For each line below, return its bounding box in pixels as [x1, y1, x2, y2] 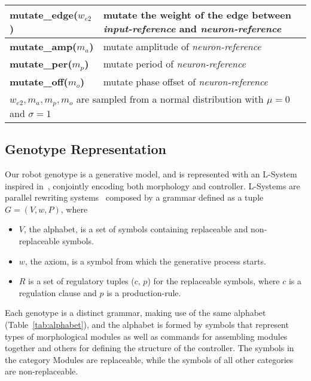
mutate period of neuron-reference [103, 57, 246, 71]
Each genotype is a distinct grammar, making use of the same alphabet [5, 306, 266, 319]
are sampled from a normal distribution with [76, 91, 264, 106]
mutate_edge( [10, 8, 78, 21]
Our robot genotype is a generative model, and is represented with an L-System [5, 168, 297, 180]
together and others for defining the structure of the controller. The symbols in [5, 342, 294, 354]
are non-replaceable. [5, 365, 78, 377]
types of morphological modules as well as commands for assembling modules [5, 330, 288, 342]
